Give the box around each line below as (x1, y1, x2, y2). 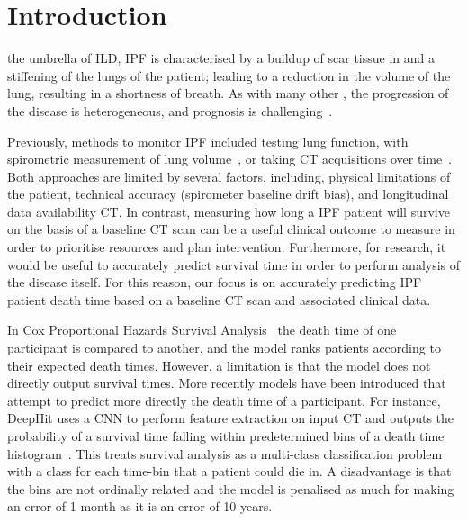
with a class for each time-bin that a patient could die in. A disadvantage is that (7, 462, 452, 481)
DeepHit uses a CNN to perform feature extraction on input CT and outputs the (7, 409, 454, 427)
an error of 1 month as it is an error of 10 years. (7, 497, 273, 516)
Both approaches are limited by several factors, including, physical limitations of (7, 166, 451, 185)
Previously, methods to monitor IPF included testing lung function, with (7, 131, 409, 150)
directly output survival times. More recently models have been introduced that (7, 373, 446, 392)
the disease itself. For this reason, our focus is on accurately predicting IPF (7, 273, 422, 292)
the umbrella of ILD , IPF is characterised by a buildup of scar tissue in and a (7, 49, 436, 67)
